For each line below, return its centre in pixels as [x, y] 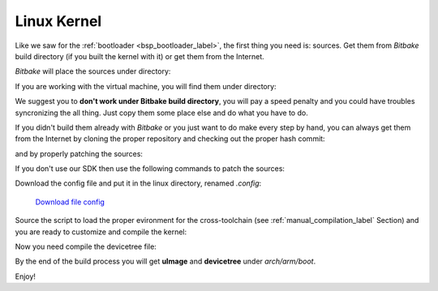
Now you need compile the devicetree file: [86, 246]
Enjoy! [26, 276]
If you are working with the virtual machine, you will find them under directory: [146, 86]
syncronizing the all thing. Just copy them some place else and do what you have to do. [161, 113]
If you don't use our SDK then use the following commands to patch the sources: [150, 169]
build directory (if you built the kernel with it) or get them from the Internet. [140, 56]
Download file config [70, 202]
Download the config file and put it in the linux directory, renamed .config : [138, 183]
